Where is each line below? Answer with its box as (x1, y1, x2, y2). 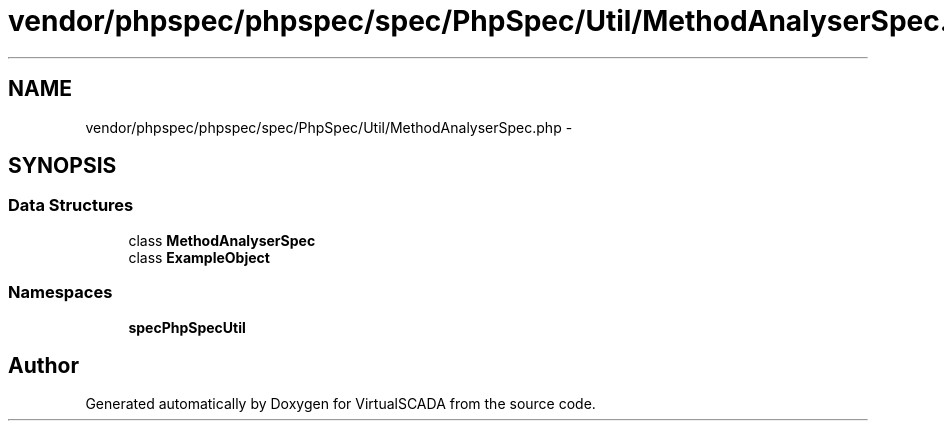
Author (8, 352, 79, 378)
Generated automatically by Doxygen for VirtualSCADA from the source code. (85, 395, 596, 413)
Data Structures (8, 195, 134, 216)
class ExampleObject (128, 248, 270, 266)
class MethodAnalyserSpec (128, 231, 316, 249)
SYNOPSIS (8, 153, 117, 179)
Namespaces (8, 282, 113, 303)
